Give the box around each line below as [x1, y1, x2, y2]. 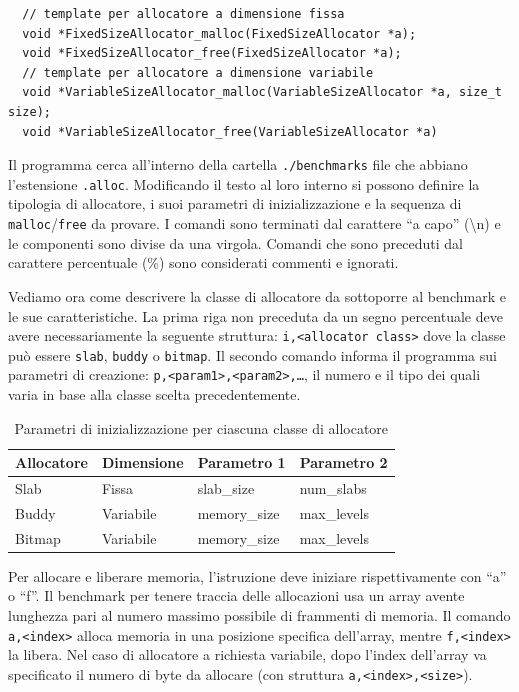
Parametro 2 [299, 452, 388, 473]
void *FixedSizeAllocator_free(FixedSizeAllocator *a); [22, 46, 402, 61]
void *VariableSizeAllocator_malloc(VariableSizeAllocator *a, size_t [22, 85, 502, 100]
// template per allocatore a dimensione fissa [22, 7, 345, 21]
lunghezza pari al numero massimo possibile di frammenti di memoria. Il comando [8, 605, 511, 626]
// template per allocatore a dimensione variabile [22, 65, 374, 80]
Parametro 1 [197, 452, 286, 473]
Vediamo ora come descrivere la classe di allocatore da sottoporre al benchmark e [8, 285, 506, 306]
